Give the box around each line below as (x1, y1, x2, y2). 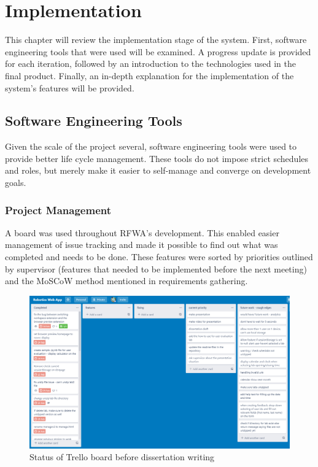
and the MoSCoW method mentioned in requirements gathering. (5, 274, 248, 287)
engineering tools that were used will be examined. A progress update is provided (5, 45, 311, 58)
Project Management (5, 202, 112, 217)
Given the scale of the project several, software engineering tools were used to (5, 140, 297, 153)
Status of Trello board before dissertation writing (29, 450, 215, 463)
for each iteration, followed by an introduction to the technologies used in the (5, 57, 296, 70)
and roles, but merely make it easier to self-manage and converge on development (5, 164, 311, 177)
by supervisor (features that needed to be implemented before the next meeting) (5, 262, 307, 275)
